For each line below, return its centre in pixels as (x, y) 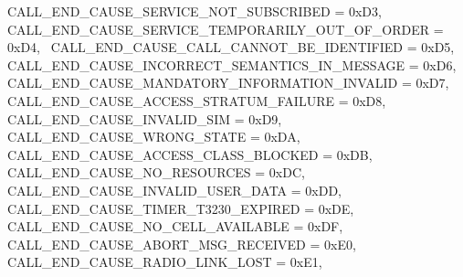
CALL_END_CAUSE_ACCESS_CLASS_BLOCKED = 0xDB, (190, 154)
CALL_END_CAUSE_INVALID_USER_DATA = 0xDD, (174, 190)
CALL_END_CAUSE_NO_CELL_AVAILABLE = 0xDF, (175, 226)
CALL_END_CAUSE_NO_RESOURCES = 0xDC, (156, 172)
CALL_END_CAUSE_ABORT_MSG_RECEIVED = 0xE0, (182, 244)
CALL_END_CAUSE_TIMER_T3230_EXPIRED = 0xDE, (181, 208)
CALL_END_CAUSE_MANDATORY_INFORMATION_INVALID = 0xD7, (228, 83)
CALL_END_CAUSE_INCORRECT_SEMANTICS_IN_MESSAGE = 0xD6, (232, 64)
